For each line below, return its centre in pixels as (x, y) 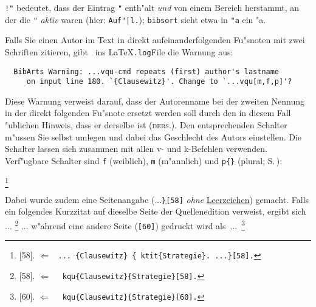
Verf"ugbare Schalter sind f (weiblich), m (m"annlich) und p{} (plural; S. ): (144, 160)
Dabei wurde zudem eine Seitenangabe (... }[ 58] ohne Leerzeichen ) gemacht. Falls (157, 199)
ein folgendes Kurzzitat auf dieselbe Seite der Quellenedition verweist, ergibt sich (156, 211)
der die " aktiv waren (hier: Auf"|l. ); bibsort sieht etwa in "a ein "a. (136, 19)
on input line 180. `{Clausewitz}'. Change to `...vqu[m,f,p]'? (159, 82)
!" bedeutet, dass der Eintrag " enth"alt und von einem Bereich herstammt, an (152, 7)
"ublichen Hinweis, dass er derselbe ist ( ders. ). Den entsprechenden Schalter (146, 125)
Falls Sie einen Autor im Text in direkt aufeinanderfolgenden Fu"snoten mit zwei (155, 40)
